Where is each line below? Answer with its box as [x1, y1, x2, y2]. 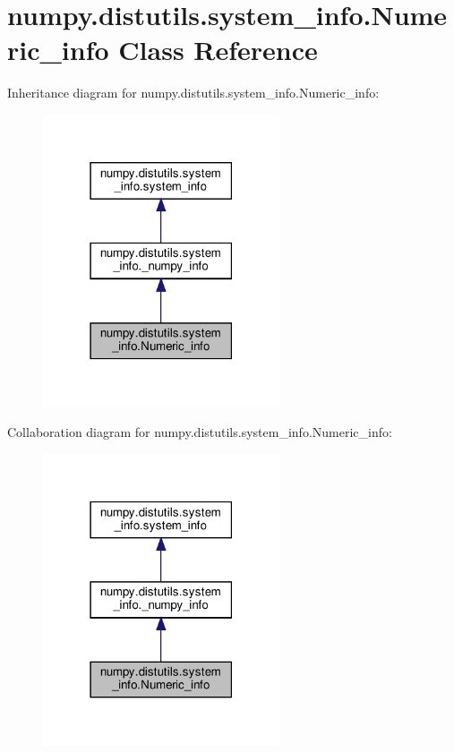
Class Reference [118, 31, 318, 68]
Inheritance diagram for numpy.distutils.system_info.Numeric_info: [7, 83, 380, 102]
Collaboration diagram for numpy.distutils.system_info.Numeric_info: [7, 423, 392, 441]
